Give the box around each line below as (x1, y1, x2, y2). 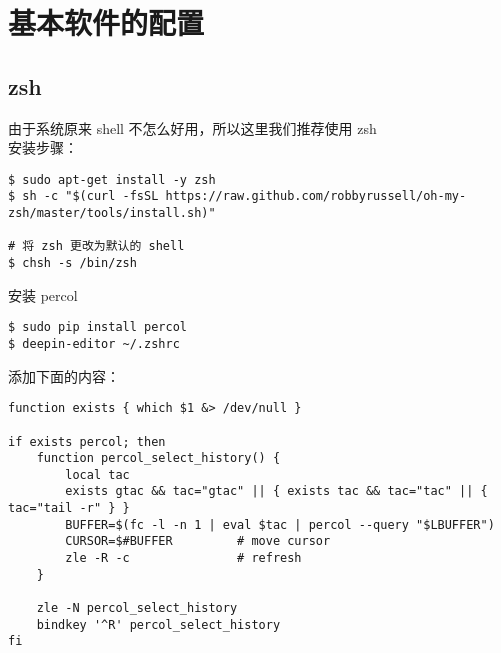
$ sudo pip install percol (8, 320, 187, 335)
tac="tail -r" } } (8, 501, 130, 516)
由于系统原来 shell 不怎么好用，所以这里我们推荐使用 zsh (8, 117, 377, 138)
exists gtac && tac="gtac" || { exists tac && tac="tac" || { (65, 484, 488, 499)
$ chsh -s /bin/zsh (8, 256, 137, 271)
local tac (65, 467, 130, 482)
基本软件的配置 (8, 2, 205, 43)
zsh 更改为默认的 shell (41, 239, 185, 254)
